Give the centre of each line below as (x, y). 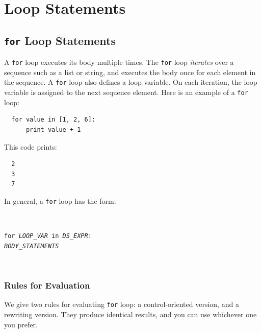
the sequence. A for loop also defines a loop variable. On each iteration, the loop (131, 82)
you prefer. (21, 324)
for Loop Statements (60, 40)
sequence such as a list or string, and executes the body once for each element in (130, 72)
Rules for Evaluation (47, 285)
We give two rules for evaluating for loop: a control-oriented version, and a (122, 304)
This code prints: (31, 146)
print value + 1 (53, 129)
